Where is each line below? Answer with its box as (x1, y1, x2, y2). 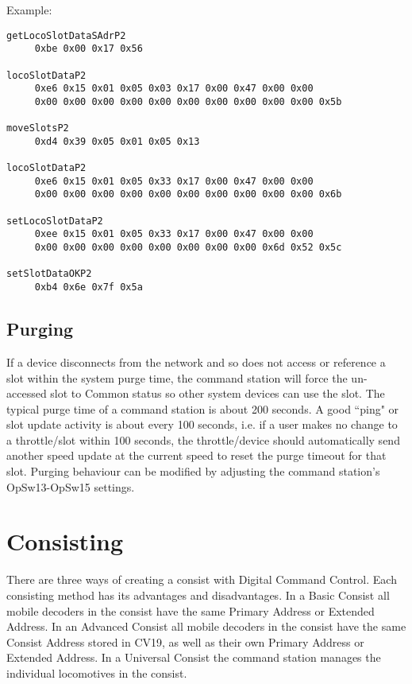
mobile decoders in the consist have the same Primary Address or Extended (6, 602, 375, 619)
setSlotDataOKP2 (6, 268, 92, 280)
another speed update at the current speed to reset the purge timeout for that (6, 447, 387, 464)
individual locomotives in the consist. (6, 664, 187, 681)
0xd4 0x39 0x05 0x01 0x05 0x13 (34, 135, 200, 147)
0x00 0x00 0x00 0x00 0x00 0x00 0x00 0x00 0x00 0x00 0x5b (34, 95, 342, 107)
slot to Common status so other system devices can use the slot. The (50, 385, 385, 402)
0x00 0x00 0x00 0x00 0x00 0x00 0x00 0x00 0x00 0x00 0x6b (34, 188, 342, 200)
